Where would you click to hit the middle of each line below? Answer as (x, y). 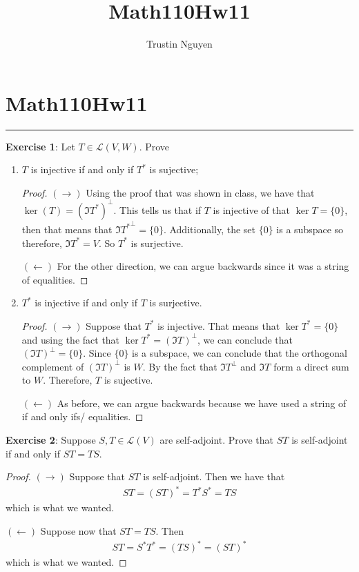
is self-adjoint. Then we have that (214, 476)
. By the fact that (180, 366)
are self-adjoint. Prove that (217, 440)
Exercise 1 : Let (40, 146)
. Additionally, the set (210, 229)
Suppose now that (78, 530)
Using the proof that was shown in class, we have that (200, 192)
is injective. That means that (219, 325)
